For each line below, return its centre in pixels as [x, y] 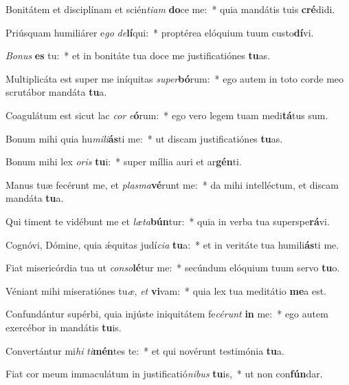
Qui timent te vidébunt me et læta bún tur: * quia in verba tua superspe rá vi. [168, 221]
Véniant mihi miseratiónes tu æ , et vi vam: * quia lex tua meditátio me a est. [166, 290]
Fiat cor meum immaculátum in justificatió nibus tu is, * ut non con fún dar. [164, 374]
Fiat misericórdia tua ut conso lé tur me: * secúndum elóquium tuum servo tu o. [173, 268]
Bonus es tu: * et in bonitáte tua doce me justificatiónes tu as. [138, 55]
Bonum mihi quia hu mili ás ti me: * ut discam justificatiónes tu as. [144, 138]
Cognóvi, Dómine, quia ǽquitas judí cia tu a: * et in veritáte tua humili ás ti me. [172, 244]
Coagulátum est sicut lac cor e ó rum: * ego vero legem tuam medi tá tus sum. [167, 115]
